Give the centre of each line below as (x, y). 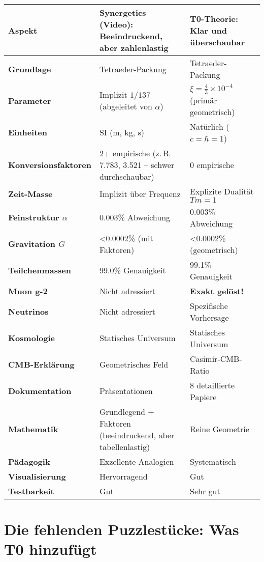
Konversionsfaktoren (50, 164)
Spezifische (209, 305)
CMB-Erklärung (41, 364)
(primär (204, 100)
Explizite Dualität (222, 191)
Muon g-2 (28, 291)
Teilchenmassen (40, 270)
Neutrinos (28, 312)
